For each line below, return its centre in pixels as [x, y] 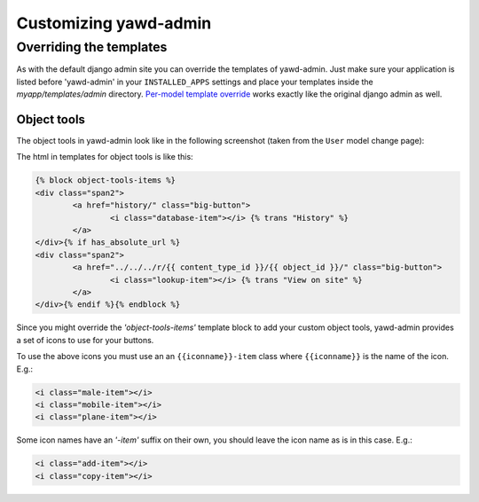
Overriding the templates [92, 47]
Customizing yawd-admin [114, 23]
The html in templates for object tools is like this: [105, 157]
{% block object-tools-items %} [106, 180]
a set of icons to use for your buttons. [85, 340]
